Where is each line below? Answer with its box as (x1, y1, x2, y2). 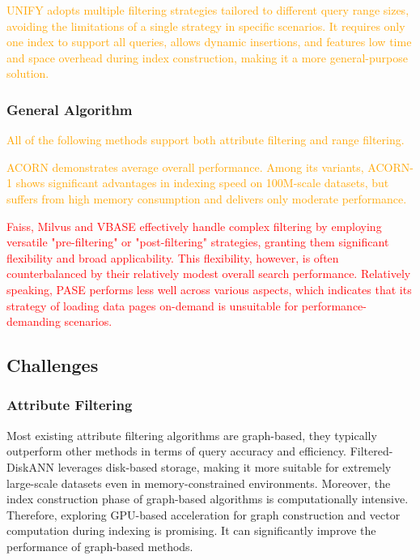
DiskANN (6, 458, 54, 475)
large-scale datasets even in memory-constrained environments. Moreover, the (6, 474, 391, 491)
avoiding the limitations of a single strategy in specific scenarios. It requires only (6, 17, 405, 34)
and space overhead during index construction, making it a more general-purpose (6, 49, 408, 66)
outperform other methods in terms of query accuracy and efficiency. (6, 442, 346, 460)
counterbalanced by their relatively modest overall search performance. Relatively (6, 265, 411, 282)
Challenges (6, 353, 99, 378)
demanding (6, 313, 61, 330)
